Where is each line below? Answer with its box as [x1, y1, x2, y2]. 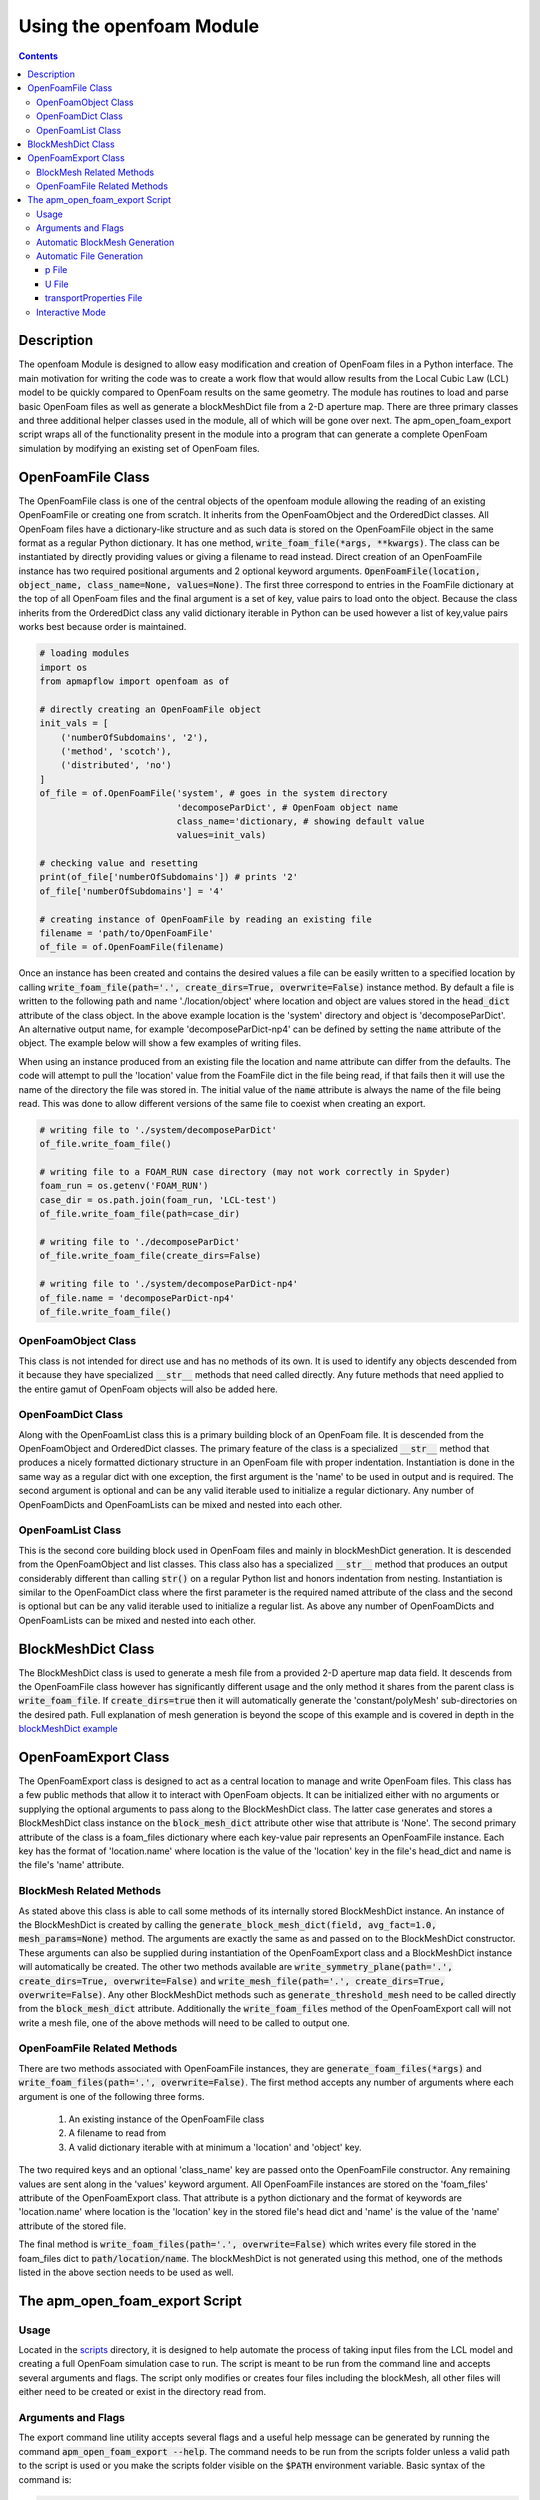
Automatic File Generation [36, 250, 144, 262]
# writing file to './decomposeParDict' [39, 1236, 240, 1248]
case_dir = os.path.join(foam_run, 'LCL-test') [39, 1194, 277, 1205]
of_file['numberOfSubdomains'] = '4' [39, 885, 225, 897]
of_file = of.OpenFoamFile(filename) [39, 941, 225, 953]
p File [45, 264, 68, 276]
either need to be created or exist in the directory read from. [18, 2386, 267, 2398]
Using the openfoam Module [18, 15, 260, 37]
